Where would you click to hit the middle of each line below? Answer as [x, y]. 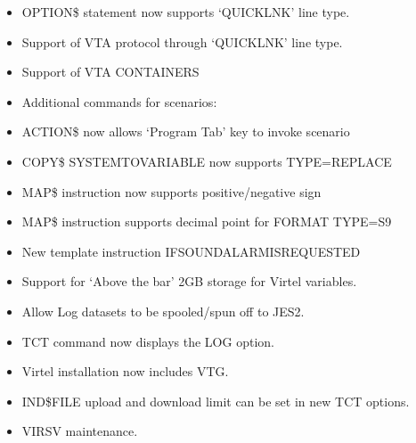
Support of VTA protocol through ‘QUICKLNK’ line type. [182, 41]
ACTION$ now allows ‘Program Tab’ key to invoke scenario [186, 131]
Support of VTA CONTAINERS [110, 72]
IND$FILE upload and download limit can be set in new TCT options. [216, 401]
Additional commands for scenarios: [119, 101]
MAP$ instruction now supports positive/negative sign [171, 191]
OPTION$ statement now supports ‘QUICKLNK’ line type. [186, 12]
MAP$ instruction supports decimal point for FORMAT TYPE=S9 [207, 221]
